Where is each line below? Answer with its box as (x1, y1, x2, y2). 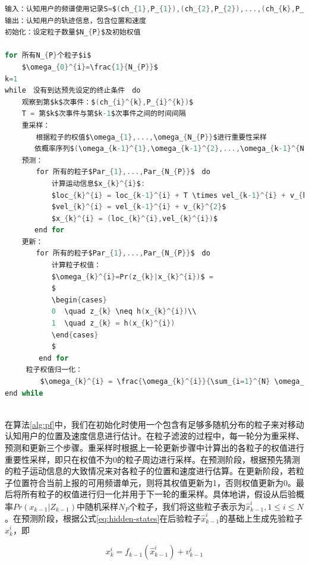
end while (5, 389, 43, 397)
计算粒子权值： (51, 261, 101, 270)
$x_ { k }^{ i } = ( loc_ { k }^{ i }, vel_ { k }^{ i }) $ (51, 214, 218, 223)
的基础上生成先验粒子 (219, 512, 303, 524)
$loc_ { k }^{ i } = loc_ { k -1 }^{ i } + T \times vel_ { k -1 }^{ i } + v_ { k (51, 191, 307, 200)
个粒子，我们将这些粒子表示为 (129, 500, 246, 512)
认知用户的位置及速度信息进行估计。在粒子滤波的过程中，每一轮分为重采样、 (5, 430, 304, 442)
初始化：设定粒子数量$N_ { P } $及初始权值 (5, 28, 141, 37)
